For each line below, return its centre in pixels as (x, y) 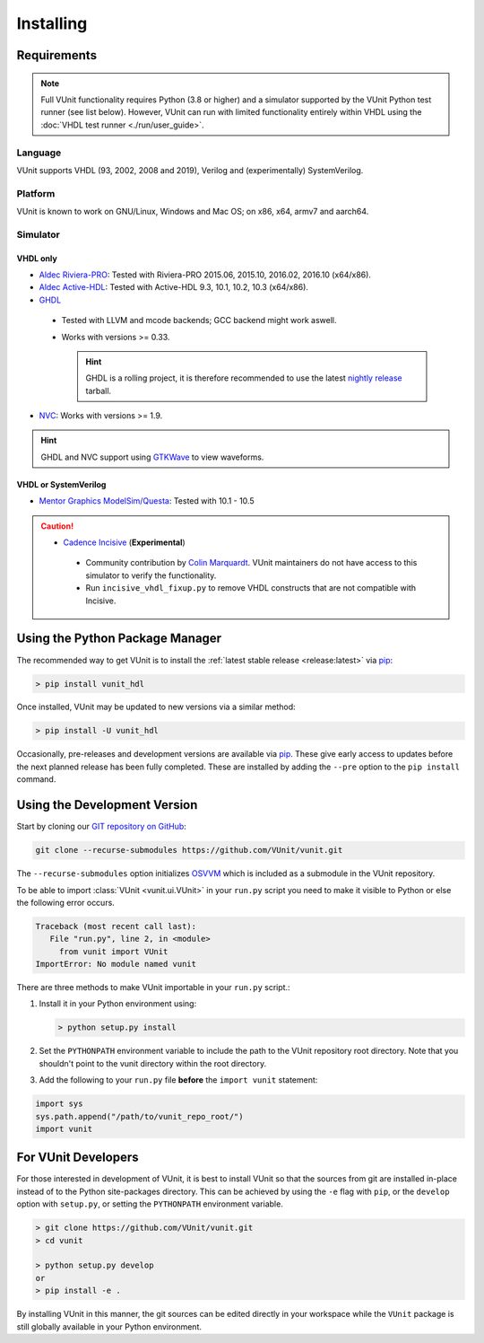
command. (36, 779)
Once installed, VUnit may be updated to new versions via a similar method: (156, 707)
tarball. (99, 391)
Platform (36, 193)
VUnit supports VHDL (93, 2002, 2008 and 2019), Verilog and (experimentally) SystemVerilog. (190, 170)
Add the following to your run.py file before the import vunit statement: (178, 1080)
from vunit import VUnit (113, 951)
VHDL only (37, 258)
